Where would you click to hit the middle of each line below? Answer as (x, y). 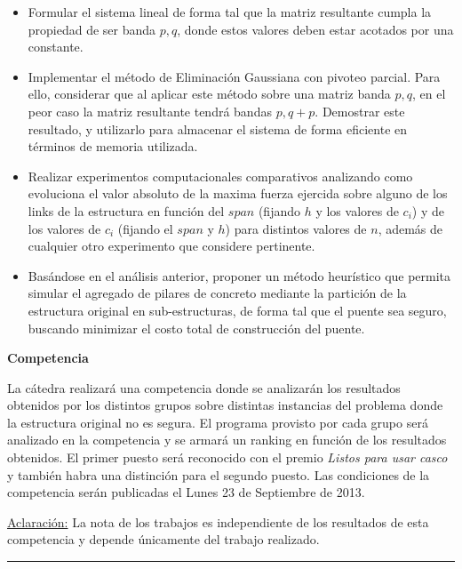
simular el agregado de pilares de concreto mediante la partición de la (217, 293)
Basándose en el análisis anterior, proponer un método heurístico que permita (239, 275)
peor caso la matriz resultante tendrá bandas (150, 111)
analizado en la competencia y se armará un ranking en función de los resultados (227, 440)
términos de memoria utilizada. (113, 146)
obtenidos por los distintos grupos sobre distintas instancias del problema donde (225, 405)
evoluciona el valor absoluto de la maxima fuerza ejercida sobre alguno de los (238, 193)
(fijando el (145, 228)
